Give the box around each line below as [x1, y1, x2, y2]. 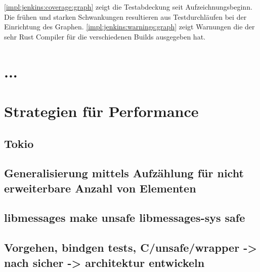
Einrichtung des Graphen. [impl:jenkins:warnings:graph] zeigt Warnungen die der [4, 21, 255, 32]
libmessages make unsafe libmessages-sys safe [4, 210, 245, 225]
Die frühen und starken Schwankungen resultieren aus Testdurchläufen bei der [4, 11, 247, 22]
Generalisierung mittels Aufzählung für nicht [4, 165, 244, 181]
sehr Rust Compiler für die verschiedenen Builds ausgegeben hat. [4, 31, 205, 42]
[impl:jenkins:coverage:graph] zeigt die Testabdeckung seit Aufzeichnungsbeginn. [4, 2, 252, 12]
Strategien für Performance [4, 100, 199, 121]
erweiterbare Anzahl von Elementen [4, 180, 196, 196]
